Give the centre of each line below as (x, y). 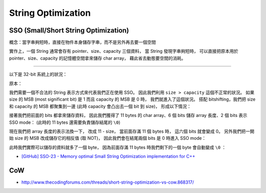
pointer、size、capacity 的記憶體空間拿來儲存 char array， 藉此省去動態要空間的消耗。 (97, 58)
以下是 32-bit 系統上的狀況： (38, 75)
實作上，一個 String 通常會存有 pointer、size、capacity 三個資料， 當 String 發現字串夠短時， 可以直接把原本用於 (124, 51)
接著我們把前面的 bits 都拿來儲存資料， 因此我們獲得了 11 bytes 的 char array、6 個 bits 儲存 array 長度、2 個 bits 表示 (128, 116)
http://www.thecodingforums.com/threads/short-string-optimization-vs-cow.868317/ (108, 182)
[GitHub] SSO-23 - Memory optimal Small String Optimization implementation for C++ (108, 156)
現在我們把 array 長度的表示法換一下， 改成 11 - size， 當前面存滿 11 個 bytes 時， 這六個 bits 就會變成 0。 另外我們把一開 (132, 131)
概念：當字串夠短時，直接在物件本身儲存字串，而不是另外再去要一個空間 (83, 42)
